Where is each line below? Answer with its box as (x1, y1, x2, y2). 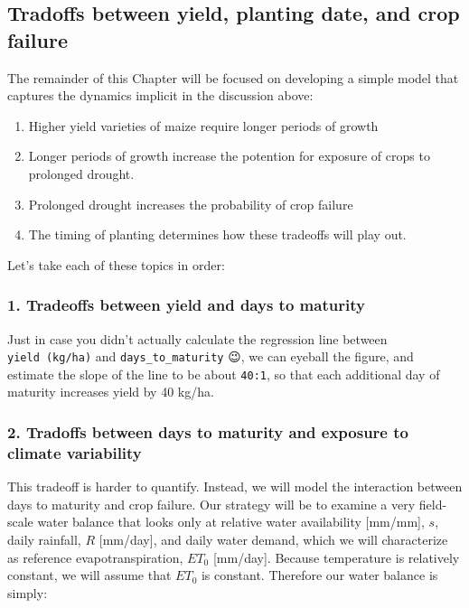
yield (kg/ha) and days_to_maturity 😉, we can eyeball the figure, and (7, 347, 414, 366)
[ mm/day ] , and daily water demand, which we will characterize (98, 529, 448, 548)
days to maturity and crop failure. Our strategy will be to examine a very (7, 494, 416, 513)
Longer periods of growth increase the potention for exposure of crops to (28, 146, 430, 165)
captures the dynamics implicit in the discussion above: (7, 86, 314, 105)
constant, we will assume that (7, 566, 172, 585)
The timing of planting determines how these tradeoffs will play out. (28, 225, 407, 244)
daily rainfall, (7, 529, 81, 548)
